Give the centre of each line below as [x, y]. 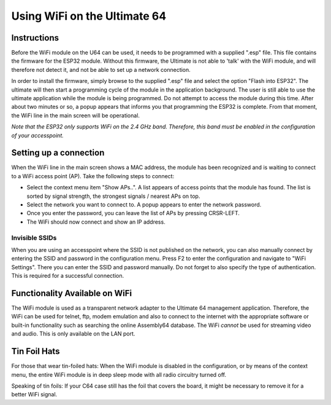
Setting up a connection [58, 153]
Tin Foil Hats [36, 351]
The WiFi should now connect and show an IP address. [96, 222]
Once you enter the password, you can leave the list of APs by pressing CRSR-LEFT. [133, 213]
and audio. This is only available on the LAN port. [73, 334]
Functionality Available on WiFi [72, 293]
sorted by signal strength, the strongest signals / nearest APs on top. [113, 196]
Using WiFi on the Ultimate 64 [89, 16]
